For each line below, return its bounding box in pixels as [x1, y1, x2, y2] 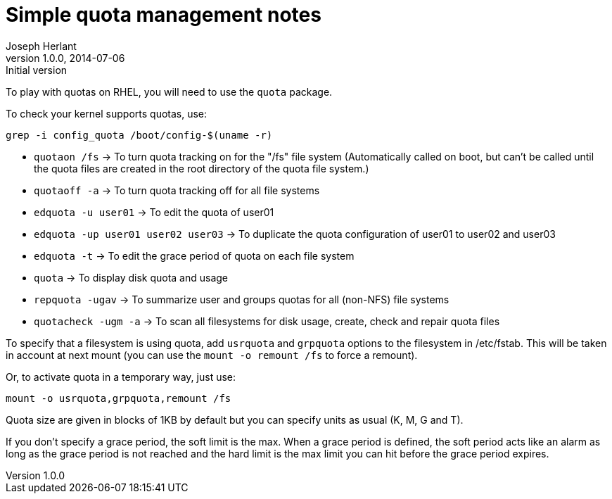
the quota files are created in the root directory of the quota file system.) [34, 162, 369, 175]
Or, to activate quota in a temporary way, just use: [6, 370, 236, 383]
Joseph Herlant [6, 39, 77, 52]
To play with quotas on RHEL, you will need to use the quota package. [6, 85, 333, 98]
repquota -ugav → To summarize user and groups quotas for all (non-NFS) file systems [34, 293, 450, 305]
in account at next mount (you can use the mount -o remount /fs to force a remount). [6, 348, 418, 361]
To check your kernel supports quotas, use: [6, 107, 208, 120]
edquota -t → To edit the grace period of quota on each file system [34, 249, 355, 262]
